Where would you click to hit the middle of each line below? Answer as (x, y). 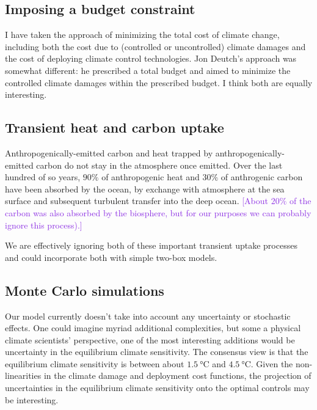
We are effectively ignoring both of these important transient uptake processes (151, 245)
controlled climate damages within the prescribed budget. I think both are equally (159, 82)
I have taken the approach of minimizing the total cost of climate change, (142, 35)
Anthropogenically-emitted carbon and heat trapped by (109, 152)
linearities (23, 375)
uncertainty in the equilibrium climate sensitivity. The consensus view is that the (157, 352)
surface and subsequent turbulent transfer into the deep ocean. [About (137, 201)
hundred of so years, (43, 177)
